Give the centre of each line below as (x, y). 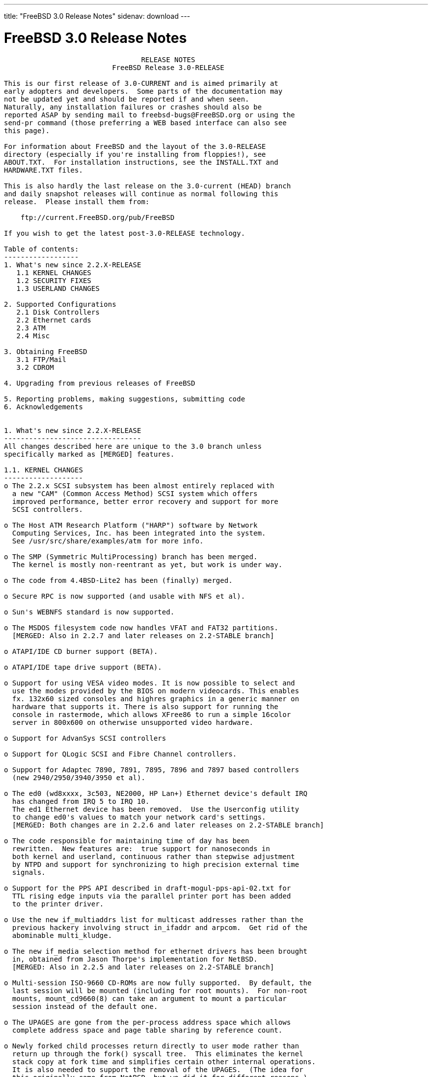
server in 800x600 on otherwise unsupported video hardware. (133, 722)
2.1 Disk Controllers (58, 312)
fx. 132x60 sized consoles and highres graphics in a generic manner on (156, 699)
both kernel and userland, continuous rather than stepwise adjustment (154, 856)
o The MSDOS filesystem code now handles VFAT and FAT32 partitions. (141, 628)
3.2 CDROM (35, 367)
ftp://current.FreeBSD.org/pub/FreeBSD (97, 217)
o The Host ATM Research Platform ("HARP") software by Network (131, 525)
